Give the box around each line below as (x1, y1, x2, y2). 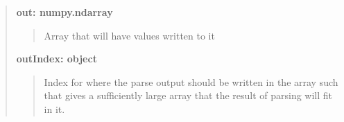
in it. (44, 101, 65, 116)
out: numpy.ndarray (16, 5, 113, 19)
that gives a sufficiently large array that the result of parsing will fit (44, 88, 333, 103)
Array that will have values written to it (44, 28, 215, 42)
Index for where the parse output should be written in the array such (44, 74, 338, 89)
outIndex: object (16, 51, 97, 66)
